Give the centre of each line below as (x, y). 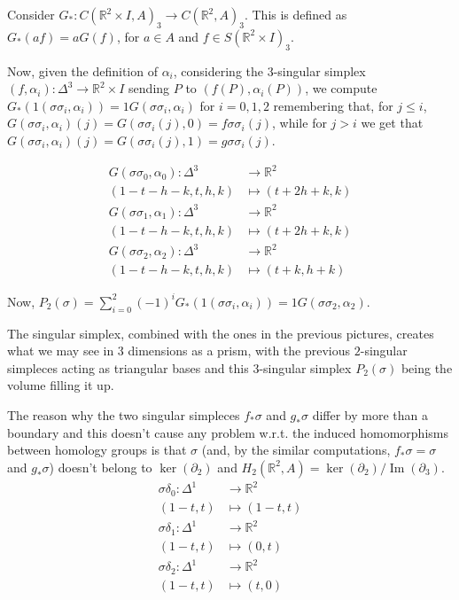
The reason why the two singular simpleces (124, 414)
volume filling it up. (61, 385)
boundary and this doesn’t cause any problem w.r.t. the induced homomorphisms (228, 432)
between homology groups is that (97, 450)
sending (149, 88)
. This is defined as (296, 14)
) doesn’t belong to (101, 467)
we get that (392, 123)
